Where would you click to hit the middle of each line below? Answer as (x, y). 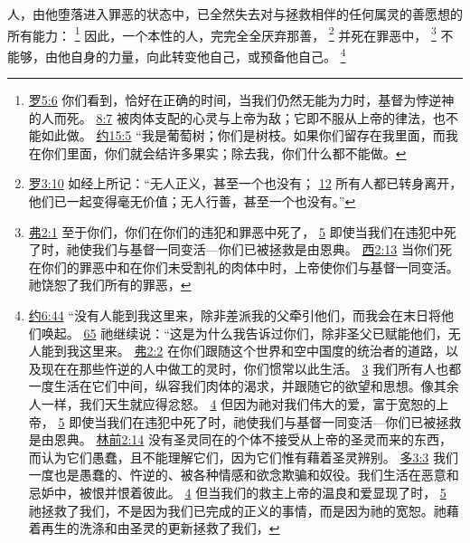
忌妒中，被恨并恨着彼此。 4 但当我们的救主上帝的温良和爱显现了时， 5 (237, 492)
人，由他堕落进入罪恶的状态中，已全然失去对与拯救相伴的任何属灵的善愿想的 (235, 14)
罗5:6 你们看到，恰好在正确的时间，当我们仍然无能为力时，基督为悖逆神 (241, 100)
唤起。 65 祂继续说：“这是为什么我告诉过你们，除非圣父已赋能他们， (244, 333)
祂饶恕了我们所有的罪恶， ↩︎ (110, 285)
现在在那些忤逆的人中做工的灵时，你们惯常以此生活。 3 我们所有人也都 (251, 368)
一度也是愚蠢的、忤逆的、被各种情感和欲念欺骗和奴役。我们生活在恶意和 (244, 475)
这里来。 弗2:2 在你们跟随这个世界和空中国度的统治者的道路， (263, 351)
